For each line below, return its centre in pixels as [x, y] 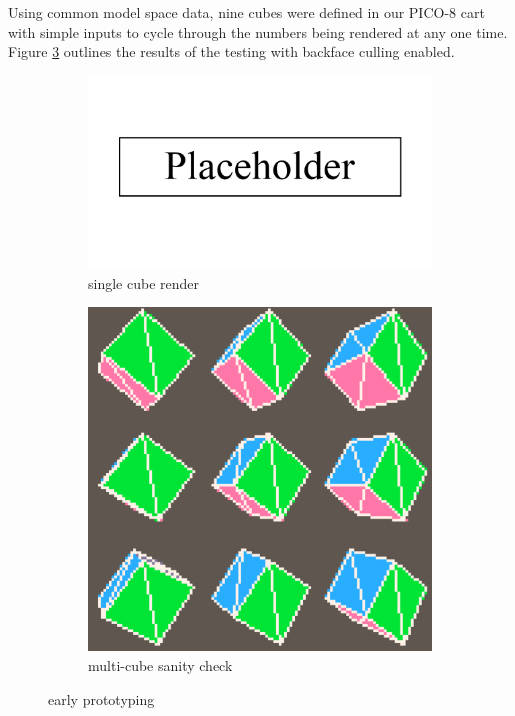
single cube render [143, 282]
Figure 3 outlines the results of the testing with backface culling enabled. [231, 51]
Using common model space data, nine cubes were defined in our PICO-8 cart [246, 12]
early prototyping [101, 698]
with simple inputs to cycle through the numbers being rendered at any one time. [258, 31]
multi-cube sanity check [160, 665]
